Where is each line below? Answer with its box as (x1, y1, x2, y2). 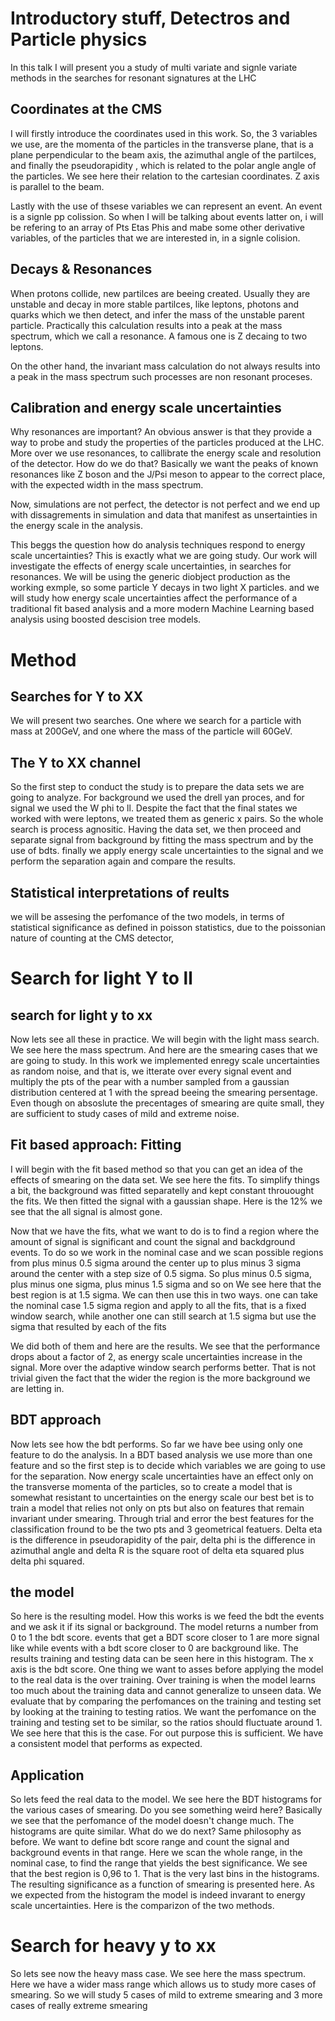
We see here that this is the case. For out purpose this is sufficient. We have (10, 1727, 324, 1739)
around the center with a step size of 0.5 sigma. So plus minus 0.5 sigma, (10, 1267, 312, 1279)
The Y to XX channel (10, 754, 142, 771)
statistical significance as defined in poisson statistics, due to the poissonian (10, 922, 326, 933)
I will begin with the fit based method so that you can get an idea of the (10, 1163, 303, 1175)
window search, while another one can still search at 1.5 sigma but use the (10, 1310, 317, 1322)
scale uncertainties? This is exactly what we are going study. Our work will (10, 550, 318, 562)
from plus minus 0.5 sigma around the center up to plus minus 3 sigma (10, 1257, 302, 1269)
